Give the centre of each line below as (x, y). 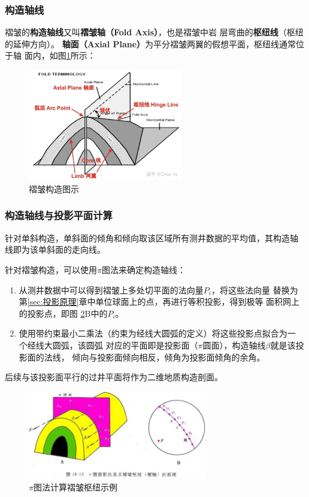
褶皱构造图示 (54, 188)
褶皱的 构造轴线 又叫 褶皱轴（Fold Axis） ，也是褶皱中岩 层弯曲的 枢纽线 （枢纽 (154, 32)
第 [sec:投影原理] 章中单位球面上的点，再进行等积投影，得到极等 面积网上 (159, 301)
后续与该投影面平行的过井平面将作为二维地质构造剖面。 (114, 377)
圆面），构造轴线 (234, 345)
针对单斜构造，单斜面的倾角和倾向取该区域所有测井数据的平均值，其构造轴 (152, 237)
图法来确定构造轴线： (143, 269)
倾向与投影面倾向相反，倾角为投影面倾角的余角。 (169, 357)
